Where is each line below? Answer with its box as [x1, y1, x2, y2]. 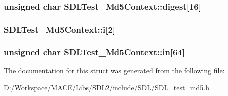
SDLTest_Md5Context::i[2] [4, 23, 115, 35]
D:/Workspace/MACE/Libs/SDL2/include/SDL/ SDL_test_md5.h [4, 82, 209, 92]
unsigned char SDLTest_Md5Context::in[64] [4, 46, 185, 58]
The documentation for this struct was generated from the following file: [4, 65, 225, 75]
